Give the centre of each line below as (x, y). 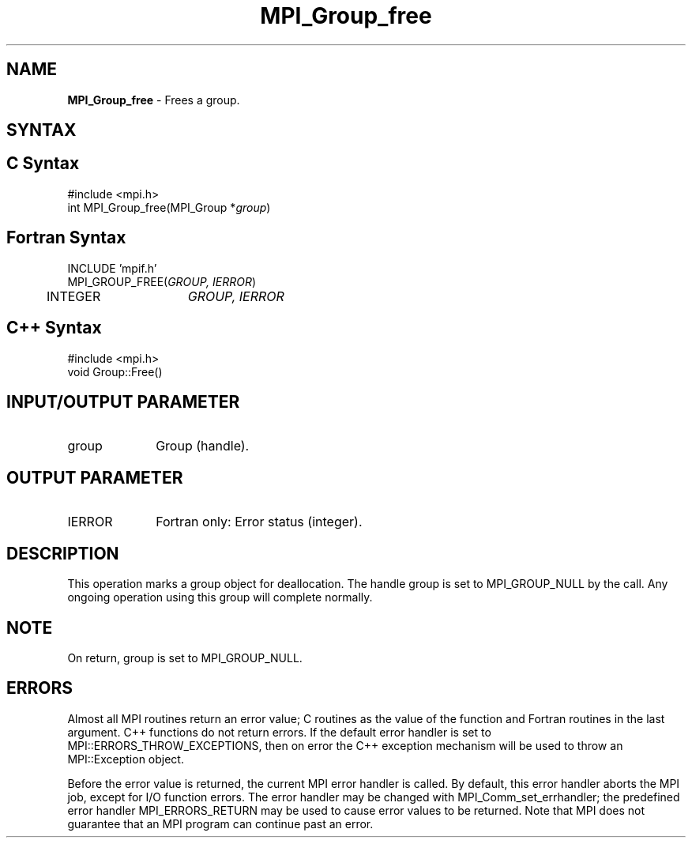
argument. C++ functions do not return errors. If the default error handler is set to (279, 732)
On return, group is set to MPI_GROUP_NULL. (185, 657)
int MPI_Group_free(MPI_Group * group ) (169, 207)
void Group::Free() (115, 371)
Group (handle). (203, 446)
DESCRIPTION (63, 553)
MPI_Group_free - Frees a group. (154, 100)
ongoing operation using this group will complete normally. (220, 597)
